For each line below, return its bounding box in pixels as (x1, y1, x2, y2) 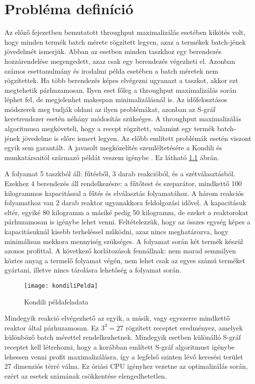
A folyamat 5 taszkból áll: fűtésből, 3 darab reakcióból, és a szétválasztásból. (4, 168, 235, 179)
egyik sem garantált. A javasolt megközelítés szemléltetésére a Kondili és (4, 142, 222, 153)
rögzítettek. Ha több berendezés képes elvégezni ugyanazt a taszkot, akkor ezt (4, 75, 238, 85)
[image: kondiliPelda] (24, 282, 98, 289)
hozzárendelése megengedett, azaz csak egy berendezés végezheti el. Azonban (4, 55, 235, 66)
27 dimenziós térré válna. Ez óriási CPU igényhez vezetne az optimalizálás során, (4, 361, 248, 371)
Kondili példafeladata (24, 296, 89, 306)
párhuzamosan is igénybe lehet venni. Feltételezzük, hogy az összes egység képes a (4, 217, 251, 227)
